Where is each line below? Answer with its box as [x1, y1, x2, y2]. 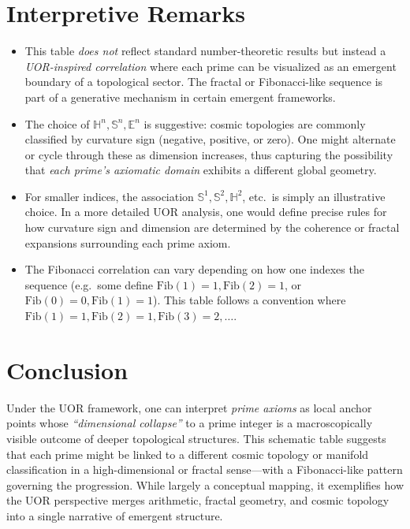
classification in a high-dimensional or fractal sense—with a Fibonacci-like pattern [6, 461, 403, 478]
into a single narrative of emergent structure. [6, 507, 223, 523]
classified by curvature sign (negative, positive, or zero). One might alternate [24, 131, 396, 147]
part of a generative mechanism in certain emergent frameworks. [24, 88, 336, 105]
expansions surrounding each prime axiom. [24, 234, 231, 251]
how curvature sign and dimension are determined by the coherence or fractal [24, 219, 400, 236]
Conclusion [6, 353, 129, 386]
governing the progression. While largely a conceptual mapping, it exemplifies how [6, 476, 404, 493]
